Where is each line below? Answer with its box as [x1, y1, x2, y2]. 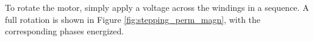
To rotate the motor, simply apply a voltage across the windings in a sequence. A [5, 1, 309, 13]
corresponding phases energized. [5, 25, 124, 37]
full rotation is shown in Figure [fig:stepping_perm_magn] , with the [5, 13, 261, 25]
